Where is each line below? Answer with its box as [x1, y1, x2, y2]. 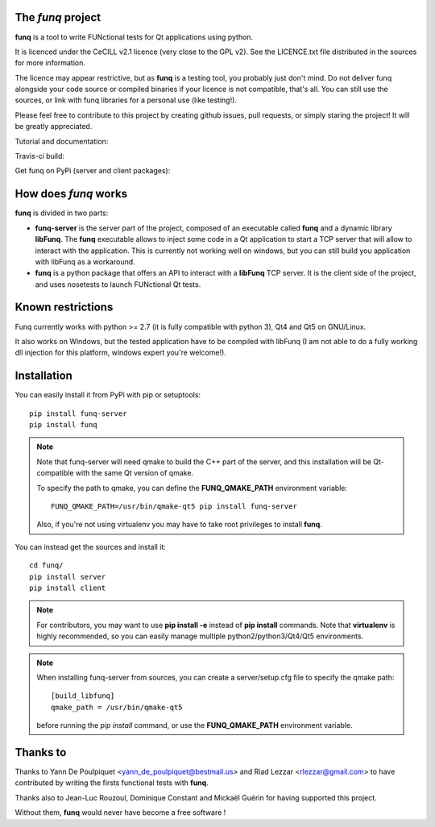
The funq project [14, 10, 101, 24]
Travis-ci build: [14, 152, 64, 161]
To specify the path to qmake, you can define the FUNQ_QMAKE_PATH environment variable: [36, 483, 348, 492]
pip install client [29, 583, 106, 592]
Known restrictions [14, 301, 114, 314]
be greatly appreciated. [14, 122, 93, 131]
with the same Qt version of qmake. [75, 468, 193, 478]
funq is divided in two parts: [14, 208, 109, 218]
